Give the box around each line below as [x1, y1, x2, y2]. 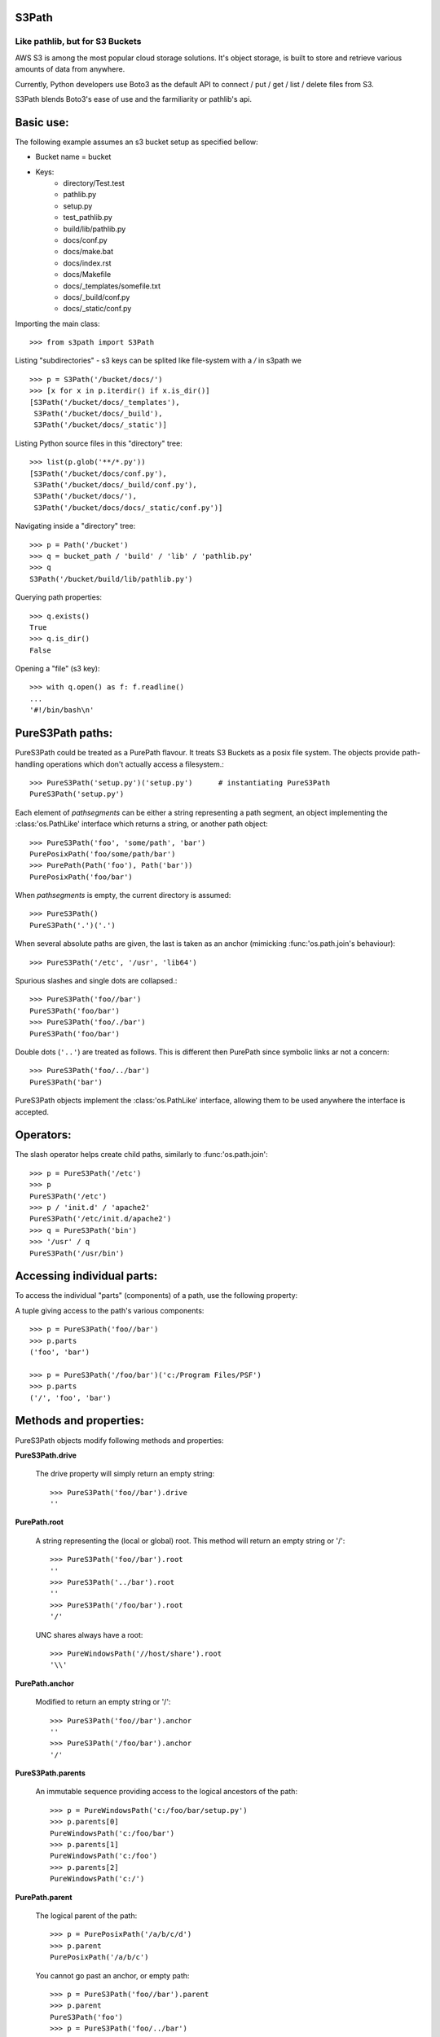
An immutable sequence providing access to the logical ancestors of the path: [35, 1787, 297, 1797]
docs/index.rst [63, 257, 112, 268]
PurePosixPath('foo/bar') [29, 872, 134, 882]
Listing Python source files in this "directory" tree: [15, 438, 183, 448]
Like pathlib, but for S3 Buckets [15, 36, 142, 47]
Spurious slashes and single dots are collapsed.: [15, 976, 178, 986]
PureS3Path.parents [15, 1768, 86, 1778]
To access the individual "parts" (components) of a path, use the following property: [15, 1291, 298, 1300]
